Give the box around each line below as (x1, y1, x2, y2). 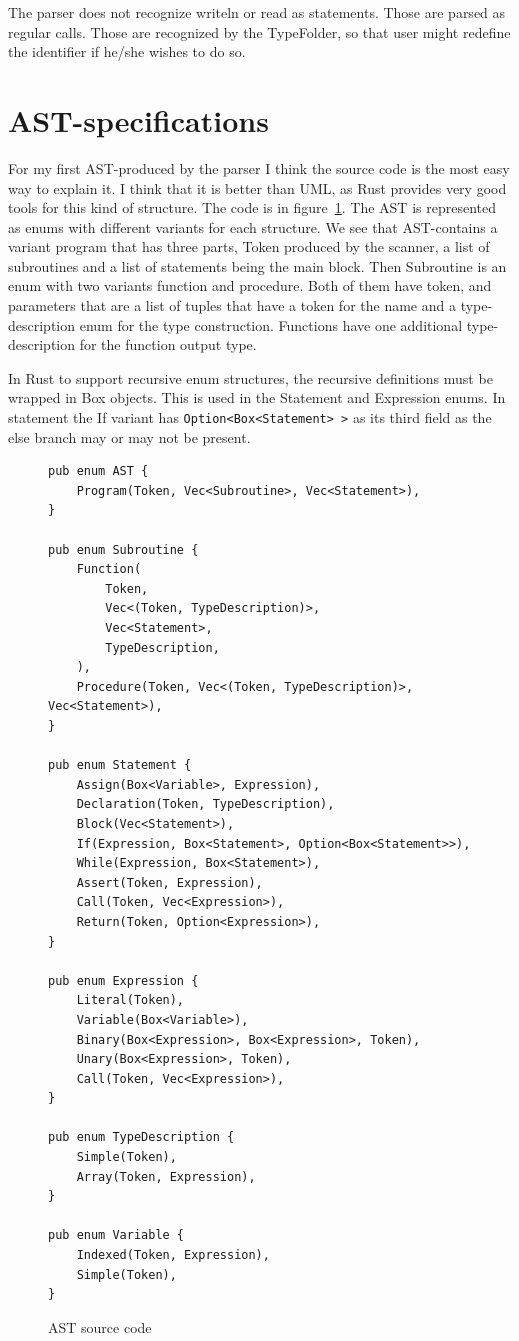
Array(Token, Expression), (76, 1169, 256, 1184)
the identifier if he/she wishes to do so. (8, 41, 246, 62)
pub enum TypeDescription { (48, 1130, 235, 1145)
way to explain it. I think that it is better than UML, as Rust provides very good (8, 177, 507, 198)
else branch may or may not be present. (8, 426, 251, 447)
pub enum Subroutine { (48, 542, 199, 557)
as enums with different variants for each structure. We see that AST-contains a (8, 216, 498, 237)
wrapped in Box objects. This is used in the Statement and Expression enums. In (8, 387, 506, 408)
